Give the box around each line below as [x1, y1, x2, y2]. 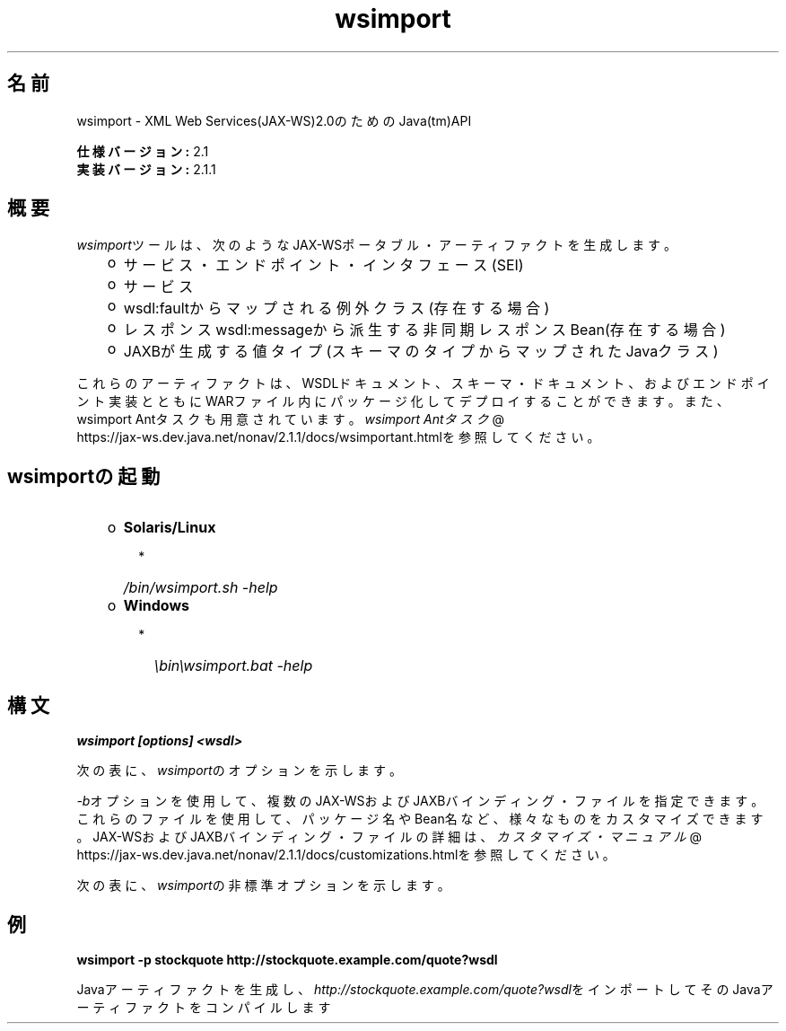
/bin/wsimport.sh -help [123, 578, 278, 597]
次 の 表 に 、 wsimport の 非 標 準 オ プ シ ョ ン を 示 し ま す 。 [76, 877, 450, 894]
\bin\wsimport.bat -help [153, 656, 313, 675]
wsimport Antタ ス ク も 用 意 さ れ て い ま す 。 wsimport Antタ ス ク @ [76, 411, 504, 427]
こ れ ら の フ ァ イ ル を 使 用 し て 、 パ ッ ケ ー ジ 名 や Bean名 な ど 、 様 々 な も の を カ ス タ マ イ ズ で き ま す [76, 811, 764, 827]
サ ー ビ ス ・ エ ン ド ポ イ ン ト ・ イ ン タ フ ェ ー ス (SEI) [123, 256, 524, 275]
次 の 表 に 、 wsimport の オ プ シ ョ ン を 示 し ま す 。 [76, 762, 402, 779]
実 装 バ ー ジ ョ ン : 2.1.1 [76, 161, 216, 177]
